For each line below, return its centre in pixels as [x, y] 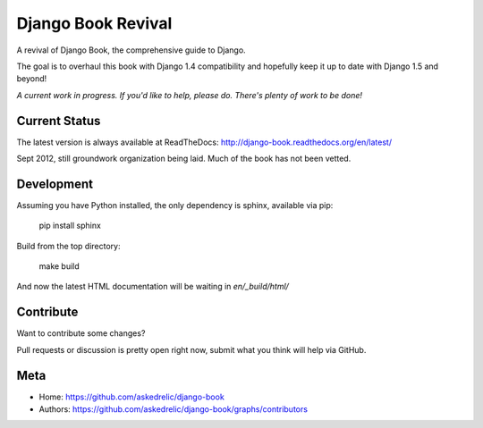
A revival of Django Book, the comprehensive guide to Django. [131, 50]
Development [55, 184]
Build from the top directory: [68, 246]
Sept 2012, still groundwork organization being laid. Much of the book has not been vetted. [184, 159]
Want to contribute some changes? [81, 333]
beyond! [32, 79]
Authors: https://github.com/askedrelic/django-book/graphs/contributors [174, 409]
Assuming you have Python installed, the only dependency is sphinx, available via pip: [175, 205]
